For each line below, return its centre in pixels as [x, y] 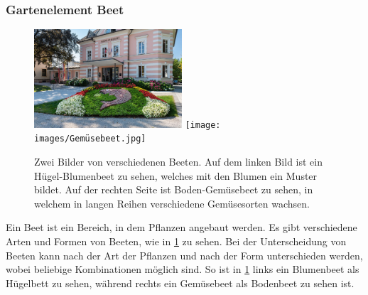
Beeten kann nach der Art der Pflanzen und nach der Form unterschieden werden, [184, 255]
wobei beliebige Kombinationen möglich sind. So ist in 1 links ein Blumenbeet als [183, 269]
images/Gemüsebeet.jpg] [90, 139]
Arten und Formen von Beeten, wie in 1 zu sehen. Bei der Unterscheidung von [176, 241]
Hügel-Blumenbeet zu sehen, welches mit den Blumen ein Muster [176, 175]
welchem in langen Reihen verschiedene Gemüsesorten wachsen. [172, 203]
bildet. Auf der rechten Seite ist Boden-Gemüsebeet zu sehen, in [174, 189]
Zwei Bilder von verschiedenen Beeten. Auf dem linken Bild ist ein [178, 162]
